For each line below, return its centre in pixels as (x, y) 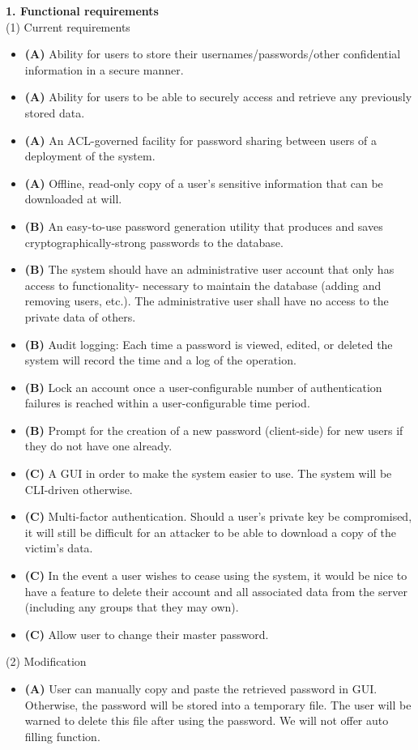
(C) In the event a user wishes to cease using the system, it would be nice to (216, 575)
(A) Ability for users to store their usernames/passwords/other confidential (213, 54)
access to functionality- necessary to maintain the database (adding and (203, 285)
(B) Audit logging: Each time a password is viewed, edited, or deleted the (209, 344)
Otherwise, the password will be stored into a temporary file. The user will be (218, 704)
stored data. (55, 112)
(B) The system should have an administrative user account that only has (209, 269)
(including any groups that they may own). (132, 607)
